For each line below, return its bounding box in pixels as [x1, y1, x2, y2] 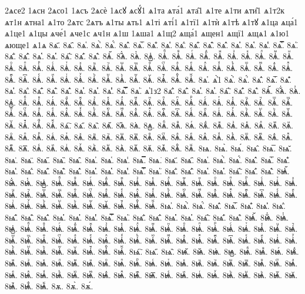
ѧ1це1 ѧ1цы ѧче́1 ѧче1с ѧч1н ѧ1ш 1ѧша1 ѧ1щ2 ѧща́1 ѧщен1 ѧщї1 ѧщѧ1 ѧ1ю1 [5, 27, 290, 39]
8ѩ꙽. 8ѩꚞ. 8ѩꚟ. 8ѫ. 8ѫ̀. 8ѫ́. [5, 280, 93, 292]
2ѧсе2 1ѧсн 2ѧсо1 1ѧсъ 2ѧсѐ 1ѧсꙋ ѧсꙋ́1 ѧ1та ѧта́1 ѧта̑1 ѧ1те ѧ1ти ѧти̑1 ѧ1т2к [5, 4, 285, 16]
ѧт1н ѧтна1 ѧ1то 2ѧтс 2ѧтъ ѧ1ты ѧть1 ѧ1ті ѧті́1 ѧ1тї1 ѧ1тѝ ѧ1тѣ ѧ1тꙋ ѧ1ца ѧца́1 [5, 15, 298, 28]
